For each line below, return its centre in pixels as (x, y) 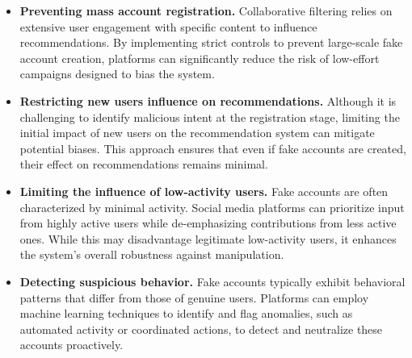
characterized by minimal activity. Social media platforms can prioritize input (212, 207)
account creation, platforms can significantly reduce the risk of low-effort (200, 58)
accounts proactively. (71, 345)
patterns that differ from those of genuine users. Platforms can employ (194, 297)
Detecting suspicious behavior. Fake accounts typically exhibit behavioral (212, 281)
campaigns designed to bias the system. (117, 74)
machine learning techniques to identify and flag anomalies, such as (186, 313)
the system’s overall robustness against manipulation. (152, 254)
